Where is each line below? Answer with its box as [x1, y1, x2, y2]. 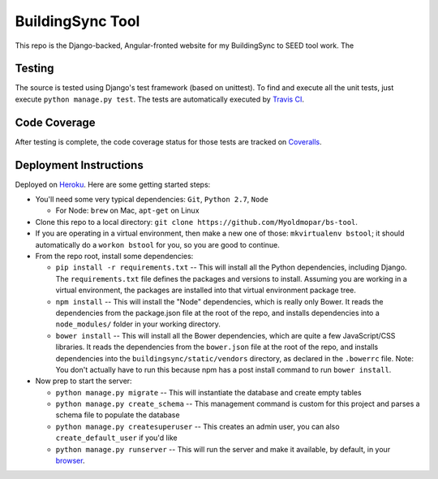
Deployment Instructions [15, 158, 144, 172]
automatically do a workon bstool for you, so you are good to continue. [35, 239, 280, 249]
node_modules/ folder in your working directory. [55, 319, 221, 329]
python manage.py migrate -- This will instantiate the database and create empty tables [55, 387, 362, 397]
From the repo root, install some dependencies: [35, 252, 194, 261]
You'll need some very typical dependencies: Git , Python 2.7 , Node [35, 195, 269, 205]
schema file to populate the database [55, 410, 180, 420]
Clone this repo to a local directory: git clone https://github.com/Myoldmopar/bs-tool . [35, 217, 359, 227]
